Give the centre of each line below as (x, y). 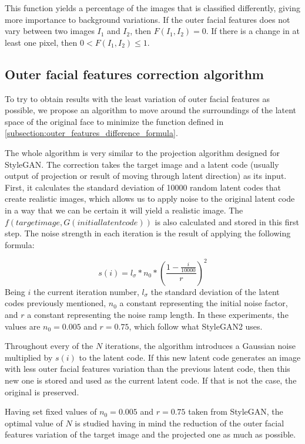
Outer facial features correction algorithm (134, 74)
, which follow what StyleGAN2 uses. (196, 326)
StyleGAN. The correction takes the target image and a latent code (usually (142, 164)
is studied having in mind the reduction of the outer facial (180, 423)
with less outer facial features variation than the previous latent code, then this (148, 369)
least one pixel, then (41, 42)
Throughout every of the (49, 346)
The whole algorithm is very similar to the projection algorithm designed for (142, 152)
